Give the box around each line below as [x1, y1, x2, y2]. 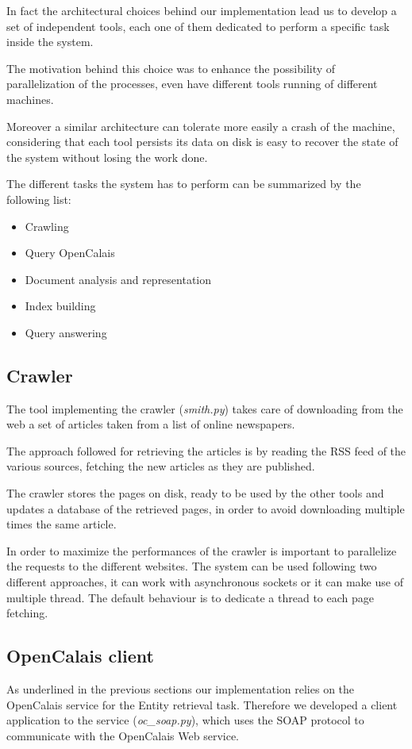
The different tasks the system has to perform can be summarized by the [6, 175, 361, 192]
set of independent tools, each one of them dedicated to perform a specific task [6, 17, 390, 34]
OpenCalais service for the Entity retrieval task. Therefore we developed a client [6, 696, 398, 713]
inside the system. [6, 33, 94, 50]
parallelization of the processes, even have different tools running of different [6, 75, 378, 92]
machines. [6, 90, 54, 107]
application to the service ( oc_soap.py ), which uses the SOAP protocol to [6, 712, 364, 728]
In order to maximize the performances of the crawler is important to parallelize [6, 542, 397, 559]
